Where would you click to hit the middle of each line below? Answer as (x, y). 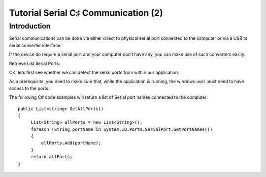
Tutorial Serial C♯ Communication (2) (86, 13)
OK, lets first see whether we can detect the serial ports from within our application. (94, 72)
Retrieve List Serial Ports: (34, 63)
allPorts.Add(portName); (71, 143)
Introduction (30, 26)
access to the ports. (29, 88)
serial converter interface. (35, 45)
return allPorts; (52, 157)
